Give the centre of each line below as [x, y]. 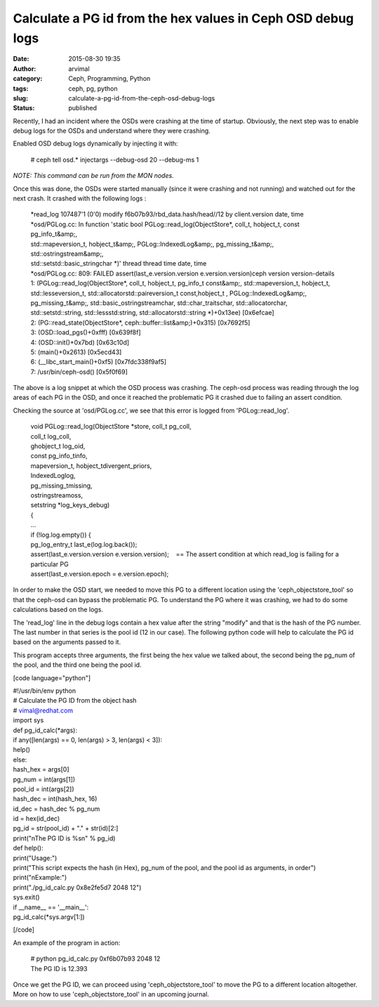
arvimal [79, 69]
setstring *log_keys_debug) [70, 505]
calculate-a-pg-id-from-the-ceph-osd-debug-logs [142, 98]
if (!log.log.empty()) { [61, 535]
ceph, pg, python [93, 89]
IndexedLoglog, [53, 476]
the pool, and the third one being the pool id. [77, 665]
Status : [24, 108]
